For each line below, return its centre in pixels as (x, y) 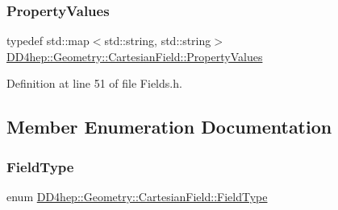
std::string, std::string (158, 41)
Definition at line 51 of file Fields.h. (94, 83)
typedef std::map (48, 41)
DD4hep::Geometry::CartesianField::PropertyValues (135, 56)
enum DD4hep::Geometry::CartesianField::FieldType (137, 196)
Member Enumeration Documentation (169, 127)
